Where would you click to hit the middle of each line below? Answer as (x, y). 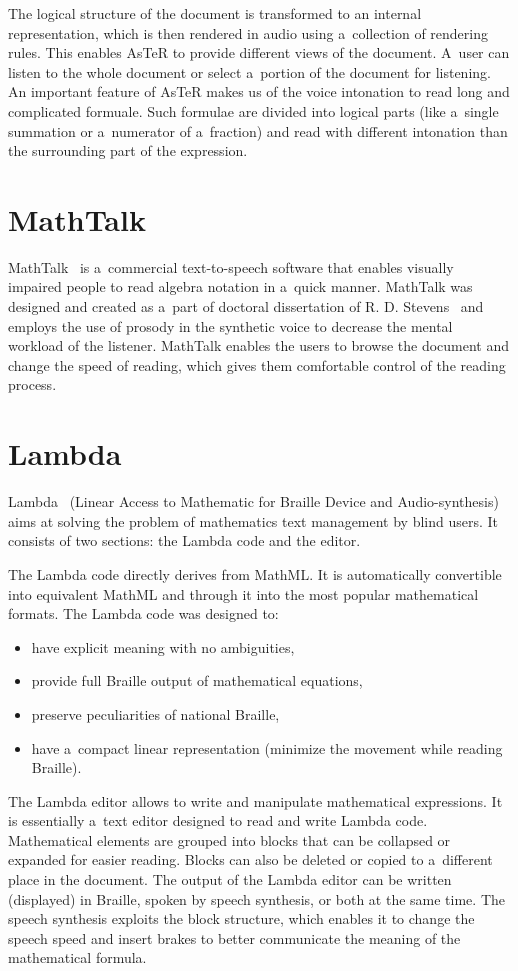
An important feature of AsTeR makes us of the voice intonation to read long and (259, 91)
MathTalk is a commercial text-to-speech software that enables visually (231, 266)
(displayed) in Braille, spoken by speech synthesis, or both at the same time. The (256, 898)
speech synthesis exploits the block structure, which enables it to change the (241, 918)
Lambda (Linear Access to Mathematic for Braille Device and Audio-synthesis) (253, 501)
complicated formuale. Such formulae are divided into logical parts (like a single (253, 110)
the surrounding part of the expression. (128, 150)
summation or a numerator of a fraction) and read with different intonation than (258, 130)
